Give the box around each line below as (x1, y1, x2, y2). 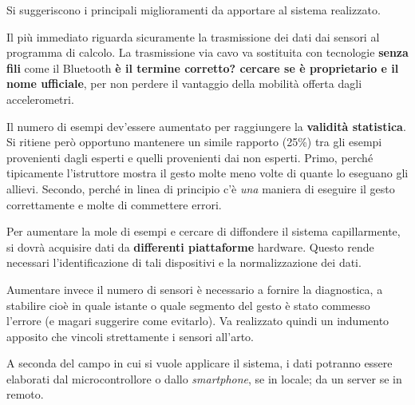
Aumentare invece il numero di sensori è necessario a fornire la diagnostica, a (6, 280, 383, 297)
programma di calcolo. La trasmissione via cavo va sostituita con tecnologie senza (6, 44, 409, 61)
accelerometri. (6, 90, 74, 107)
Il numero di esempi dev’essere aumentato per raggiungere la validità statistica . (6, 117, 406, 134)
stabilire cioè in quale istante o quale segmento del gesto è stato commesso (6, 296, 370, 313)
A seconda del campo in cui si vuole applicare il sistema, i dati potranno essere (6, 355, 393, 371)
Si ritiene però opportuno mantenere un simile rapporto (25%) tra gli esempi (6, 133, 382, 150)
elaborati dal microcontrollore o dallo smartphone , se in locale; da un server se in (6, 370, 402, 387)
